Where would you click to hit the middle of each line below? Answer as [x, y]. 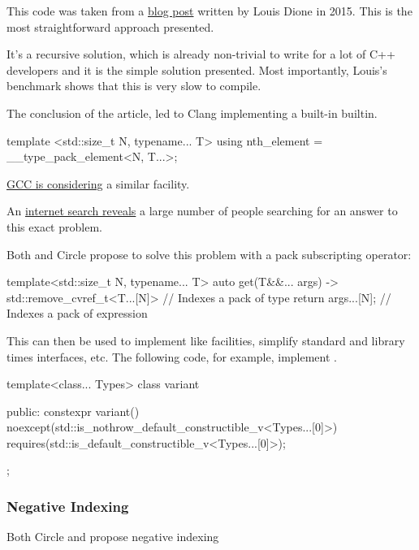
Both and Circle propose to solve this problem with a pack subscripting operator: [209, 254]
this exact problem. [54, 226]
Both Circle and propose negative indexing [113, 537]
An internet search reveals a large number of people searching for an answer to [202, 211]
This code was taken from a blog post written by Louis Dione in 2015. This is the [209, 11]
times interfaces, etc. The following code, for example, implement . [172, 356]
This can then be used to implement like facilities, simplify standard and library [206, 340]
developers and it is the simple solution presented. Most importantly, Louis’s [197, 69]
